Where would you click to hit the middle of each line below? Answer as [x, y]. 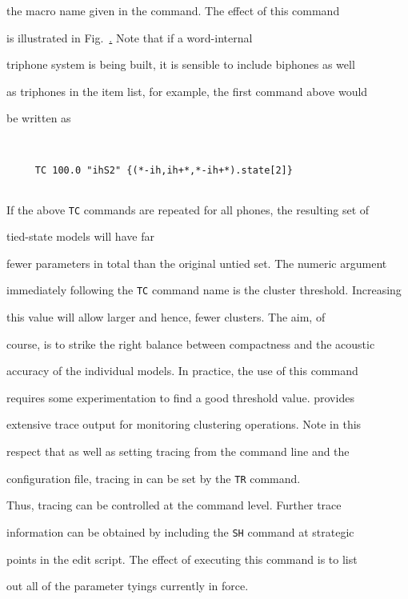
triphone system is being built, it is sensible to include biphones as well [181, 64]
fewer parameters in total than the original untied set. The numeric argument [197, 263]
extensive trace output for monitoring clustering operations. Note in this [184, 424]
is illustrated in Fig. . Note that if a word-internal [130, 37]
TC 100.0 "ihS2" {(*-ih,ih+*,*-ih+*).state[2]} [164, 171]
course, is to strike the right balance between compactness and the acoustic [191, 343]
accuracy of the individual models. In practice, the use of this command [182, 371]
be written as [39, 118]
